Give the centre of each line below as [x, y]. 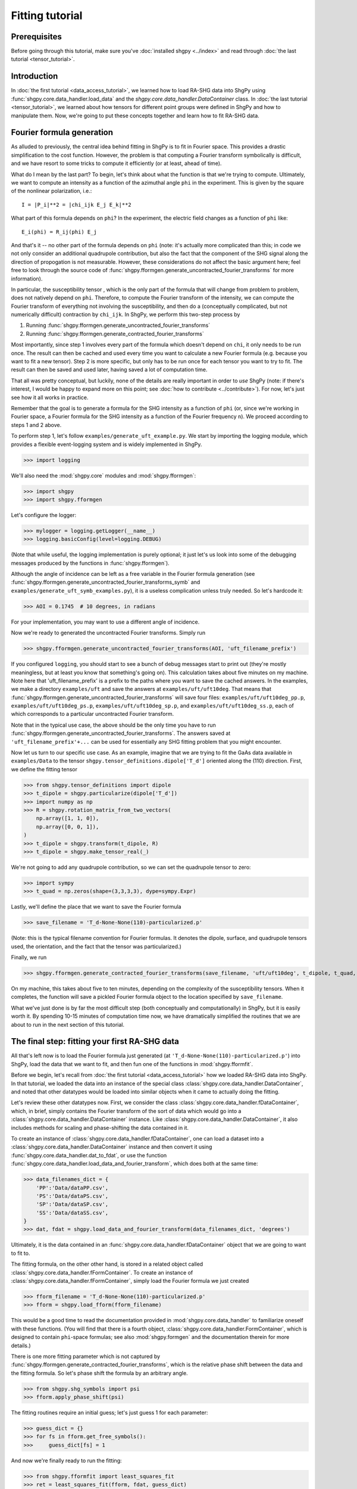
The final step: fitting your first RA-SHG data [95, 1041]
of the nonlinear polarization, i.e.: [51, 191]
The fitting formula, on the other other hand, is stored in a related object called [107, 1264]
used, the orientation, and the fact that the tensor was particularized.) [96, 946]
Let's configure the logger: [44, 515]
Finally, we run [29, 957]
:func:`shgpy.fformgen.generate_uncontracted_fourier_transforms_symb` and [106, 582]
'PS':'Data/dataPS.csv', [72, 1196]
